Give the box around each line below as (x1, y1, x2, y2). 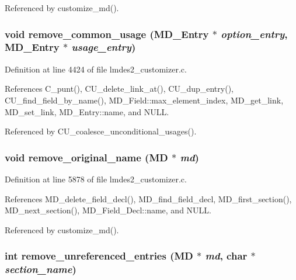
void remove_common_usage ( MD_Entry (5, 26, 209, 41)
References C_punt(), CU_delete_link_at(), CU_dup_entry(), (5, 82, 234, 95)
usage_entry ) (71, 40, 136, 54)
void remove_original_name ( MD (5, 150, 168, 164)
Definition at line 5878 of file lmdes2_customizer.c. (5, 172, 187, 185)
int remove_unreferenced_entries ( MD (5, 248, 193, 263)
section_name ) (5, 262, 76, 276)
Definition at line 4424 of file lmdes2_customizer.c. (5, 63, 187, 75)
